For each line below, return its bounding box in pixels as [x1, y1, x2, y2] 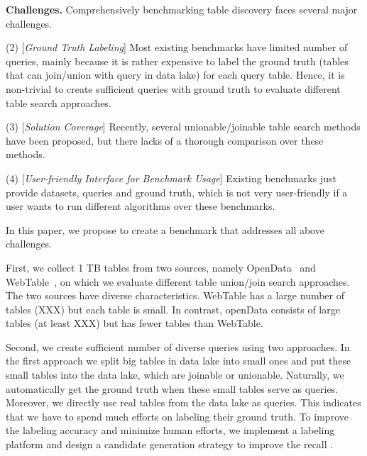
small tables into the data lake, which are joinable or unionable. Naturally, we [6, 367, 344, 382]
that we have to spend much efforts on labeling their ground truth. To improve [6, 408, 349, 423]
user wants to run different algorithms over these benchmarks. [6, 199, 275, 213]
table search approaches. [6, 95, 111, 110]
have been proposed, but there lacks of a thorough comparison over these [6, 133, 324, 148]
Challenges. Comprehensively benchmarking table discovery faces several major [6, 2, 358, 16]
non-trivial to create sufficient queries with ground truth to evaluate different [6, 81, 341, 96]
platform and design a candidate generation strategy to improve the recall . [6, 437, 334, 452]
